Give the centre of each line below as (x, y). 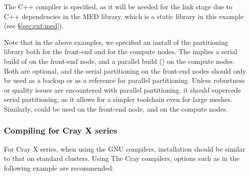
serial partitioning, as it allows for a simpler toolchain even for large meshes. (118, 99)
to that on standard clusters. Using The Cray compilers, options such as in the (122, 158)
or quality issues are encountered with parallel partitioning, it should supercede (123, 89)
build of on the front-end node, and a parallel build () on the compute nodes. (119, 61)
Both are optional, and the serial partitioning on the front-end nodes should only (125, 70)
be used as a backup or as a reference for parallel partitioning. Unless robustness (125, 80)
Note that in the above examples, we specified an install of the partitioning (116, 42)
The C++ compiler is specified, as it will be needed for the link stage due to (118, 6)
